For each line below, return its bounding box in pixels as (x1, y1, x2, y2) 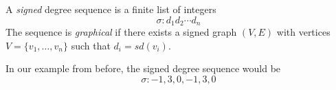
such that (71, 38, 111, 52)
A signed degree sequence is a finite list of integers (5, 2, 216, 16)
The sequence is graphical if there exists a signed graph (5, 25, 237, 39)
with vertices (276, 25, 331, 39)
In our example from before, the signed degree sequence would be (5, 61, 281, 76)
